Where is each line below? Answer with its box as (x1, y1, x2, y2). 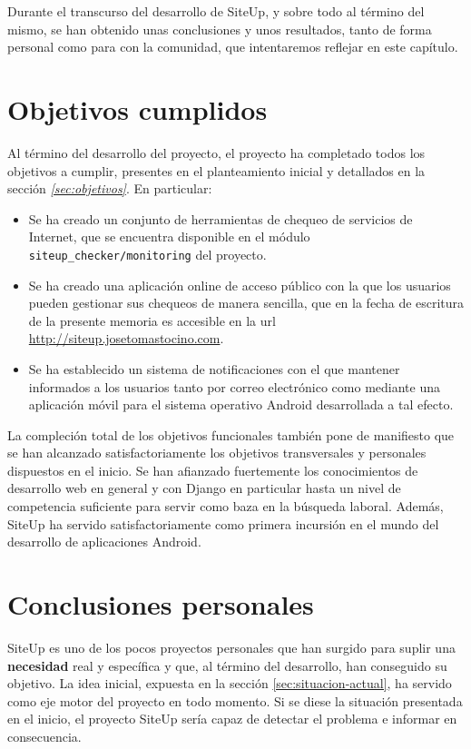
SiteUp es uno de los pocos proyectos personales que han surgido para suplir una (7, 637, 456, 656)
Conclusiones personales (7, 586, 314, 623)
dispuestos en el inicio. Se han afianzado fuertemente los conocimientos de (7, 460, 418, 479)
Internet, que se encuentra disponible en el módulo (28, 227, 310, 246)
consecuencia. (7, 726, 82, 745)
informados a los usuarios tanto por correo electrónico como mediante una (28, 377, 440, 396)
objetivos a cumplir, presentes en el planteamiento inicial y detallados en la (7, 161, 426, 180)
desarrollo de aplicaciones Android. (7, 532, 201, 551)
